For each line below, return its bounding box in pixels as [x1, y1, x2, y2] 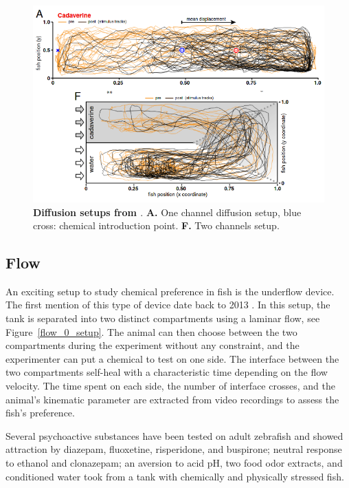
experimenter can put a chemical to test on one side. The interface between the [5, 351, 339, 365]
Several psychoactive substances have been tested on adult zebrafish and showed [5, 428, 344, 443]
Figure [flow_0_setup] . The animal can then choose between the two [5, 324, 297, 339]
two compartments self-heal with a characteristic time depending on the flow [5, 365, 328, 379]
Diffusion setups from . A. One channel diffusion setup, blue [33, 204, 302, 219]
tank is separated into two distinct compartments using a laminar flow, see [5, 311, 320, 326]
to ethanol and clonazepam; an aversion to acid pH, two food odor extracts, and [5, 456, 343, 470]
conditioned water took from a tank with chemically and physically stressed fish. [5, 469, 344, 483]
